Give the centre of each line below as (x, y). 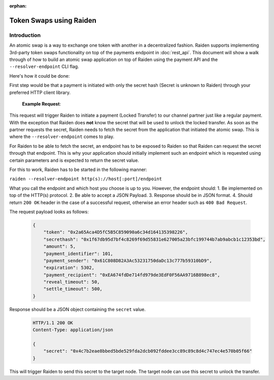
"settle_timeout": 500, (73, 289)
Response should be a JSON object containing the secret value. (78, 309)
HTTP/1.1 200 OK (53, 323)
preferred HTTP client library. (40, 92)
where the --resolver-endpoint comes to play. (62, 136)
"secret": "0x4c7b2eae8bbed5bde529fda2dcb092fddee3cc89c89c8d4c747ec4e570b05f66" (148, 351)
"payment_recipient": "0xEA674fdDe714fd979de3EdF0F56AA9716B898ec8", (132, 275)
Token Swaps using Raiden (53, 20)
